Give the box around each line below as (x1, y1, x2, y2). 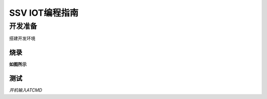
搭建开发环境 (9, 35, 36, 41)
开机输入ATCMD (9, 87, 43, 93)
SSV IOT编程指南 (9, 7, 79, 18)
